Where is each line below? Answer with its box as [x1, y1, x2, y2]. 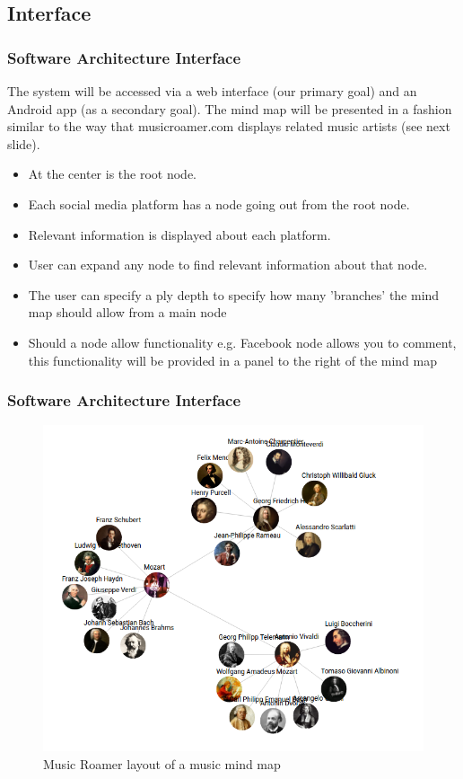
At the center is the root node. [28, 164, 197, 183]
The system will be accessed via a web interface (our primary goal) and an [7, 82, 417, 100]
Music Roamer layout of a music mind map [43, 754, 281, 773]
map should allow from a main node [28, 303, 227, 322]
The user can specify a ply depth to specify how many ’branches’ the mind [28, 285, 440, 304]
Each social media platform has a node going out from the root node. [28, 194, 410, 213]
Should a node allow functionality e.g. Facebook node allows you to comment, [28, 332, 457, 351]
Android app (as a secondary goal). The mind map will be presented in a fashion [7, 99, 452, 118]
